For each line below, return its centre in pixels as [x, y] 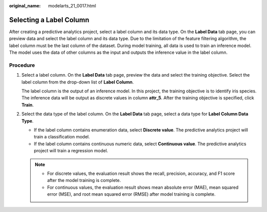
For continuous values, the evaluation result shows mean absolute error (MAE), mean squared [143, 187]
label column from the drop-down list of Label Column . [78, 82]
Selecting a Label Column [49, 20]
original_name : [25, 6]
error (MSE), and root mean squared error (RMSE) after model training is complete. [132, 194]
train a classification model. [62, 137]
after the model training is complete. [84, 180]
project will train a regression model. [71, 151]
